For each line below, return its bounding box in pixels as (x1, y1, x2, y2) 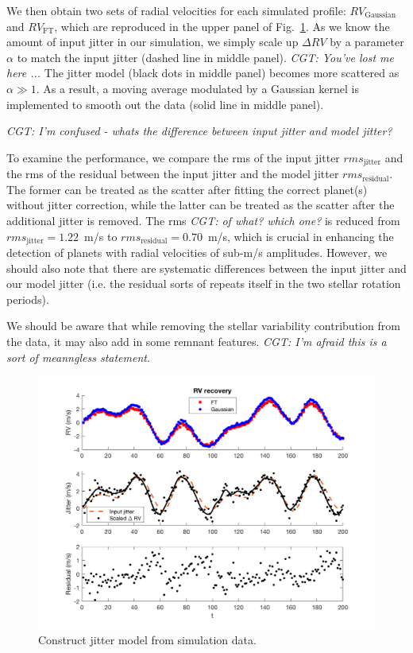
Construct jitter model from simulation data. (38, 632, 257, 648)
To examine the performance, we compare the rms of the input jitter (6, 149, 340, 165)
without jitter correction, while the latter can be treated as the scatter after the (6, 196, 395, 213)
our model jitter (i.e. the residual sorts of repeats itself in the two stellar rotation (6, 275, 401, 292)
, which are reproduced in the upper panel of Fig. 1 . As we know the (54, 17, 390, 34)
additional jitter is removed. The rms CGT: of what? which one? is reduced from (6, 212, 400, 228)
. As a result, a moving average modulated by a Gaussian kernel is (36, 80, 359, 96)
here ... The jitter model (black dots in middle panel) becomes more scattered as (6, 64, 399, 81)
